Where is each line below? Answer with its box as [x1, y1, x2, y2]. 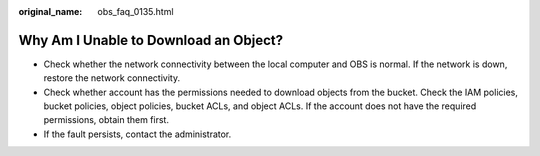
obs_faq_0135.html [97, 6, 174, 17]
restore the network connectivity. [43, 72, 180, 84]
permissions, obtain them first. [43, 114, 170, 126]
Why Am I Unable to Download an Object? [18, 31, 284, 49]
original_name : [18, 6, 83, 17]
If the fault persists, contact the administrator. [43, 128, 232, 140]
